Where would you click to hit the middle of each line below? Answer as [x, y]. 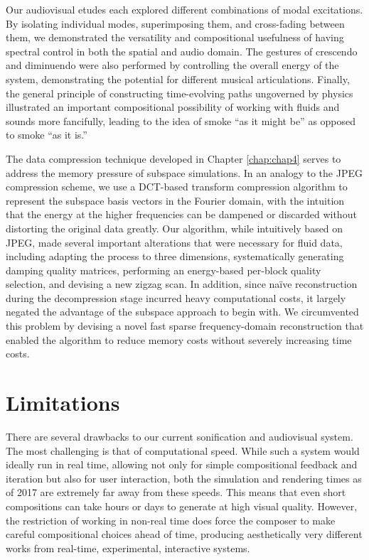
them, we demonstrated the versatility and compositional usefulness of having [175, 37]
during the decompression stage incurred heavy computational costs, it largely [176, 297]
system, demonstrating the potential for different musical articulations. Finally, [178, 79]
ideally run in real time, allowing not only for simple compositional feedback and [182, 464]
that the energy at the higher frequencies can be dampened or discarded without [181, 214]
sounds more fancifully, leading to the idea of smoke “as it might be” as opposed [181, 120]
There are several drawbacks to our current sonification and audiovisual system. [180, 436]
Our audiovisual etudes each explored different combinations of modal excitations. [184, 9]
